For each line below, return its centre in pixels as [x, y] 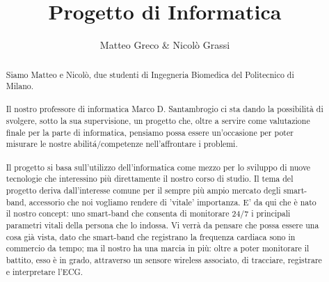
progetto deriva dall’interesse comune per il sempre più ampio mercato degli [143, 190]
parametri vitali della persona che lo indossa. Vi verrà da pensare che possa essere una [162, 225]
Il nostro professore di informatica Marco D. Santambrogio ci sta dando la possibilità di [164, 109]
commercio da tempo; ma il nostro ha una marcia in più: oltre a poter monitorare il [158, 248]
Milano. [20, 86]
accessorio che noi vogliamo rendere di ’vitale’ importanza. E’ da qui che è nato [172, 202]
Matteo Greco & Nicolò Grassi [165, 45]
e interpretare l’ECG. [45, 271]
